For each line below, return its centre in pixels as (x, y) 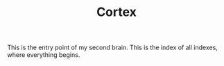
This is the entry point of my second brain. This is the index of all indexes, (113, 48)
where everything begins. (44, 55)
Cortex (117, 12)
